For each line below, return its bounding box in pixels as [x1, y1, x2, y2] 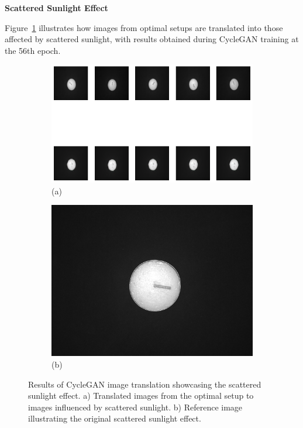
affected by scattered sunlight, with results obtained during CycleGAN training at [5, 33, 299, 45]
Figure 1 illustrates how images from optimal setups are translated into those [5, 21, 283, 33]
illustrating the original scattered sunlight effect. [28, 412, 201, 424]
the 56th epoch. [5, 44, 61, 56]
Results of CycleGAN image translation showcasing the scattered [28, 378, 261, 390]
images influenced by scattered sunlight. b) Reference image [28, 400, 243, 413]
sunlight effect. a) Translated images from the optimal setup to [28, 389, 254, 402]
